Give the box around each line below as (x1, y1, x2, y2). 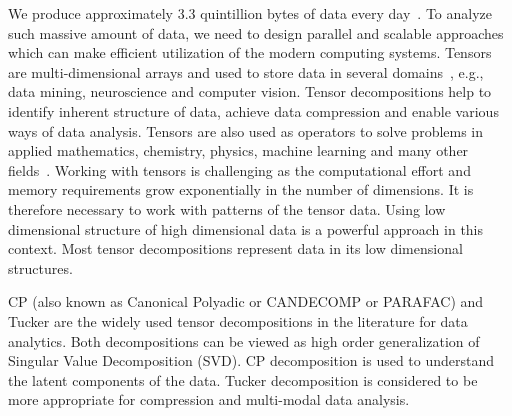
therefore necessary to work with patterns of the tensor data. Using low (8, 198, 446, 219)
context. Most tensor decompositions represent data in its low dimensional (8, 238, 463, 259)
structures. (8, 257, 73, 278)
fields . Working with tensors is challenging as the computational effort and (8, 159, 471, 180)
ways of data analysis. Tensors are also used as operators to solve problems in (8, 120, 484, 141)
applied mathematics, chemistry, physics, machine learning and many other (8, 140, 469, 161)
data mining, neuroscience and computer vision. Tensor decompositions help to (8, 81, 492, 102)
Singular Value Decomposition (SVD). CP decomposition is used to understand (8, 350, 495, 371)
